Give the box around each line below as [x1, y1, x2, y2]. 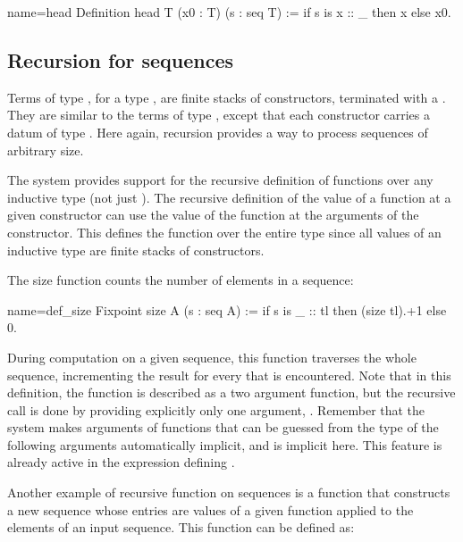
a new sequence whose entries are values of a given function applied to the [7, 500, 414, 519]
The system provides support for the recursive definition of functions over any [7, 171, 434, 189]
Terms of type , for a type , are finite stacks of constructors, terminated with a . [7, 88, 446, 106]
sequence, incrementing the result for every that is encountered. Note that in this [7, 365, 451, 384]
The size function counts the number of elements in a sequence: [7, 271, 354, 289]
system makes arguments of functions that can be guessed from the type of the [7, 418, 439, 437]
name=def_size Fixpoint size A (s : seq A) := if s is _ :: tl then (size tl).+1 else [7, 300, 447, 319]
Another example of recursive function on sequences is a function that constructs [7, 483, 450, 502]
